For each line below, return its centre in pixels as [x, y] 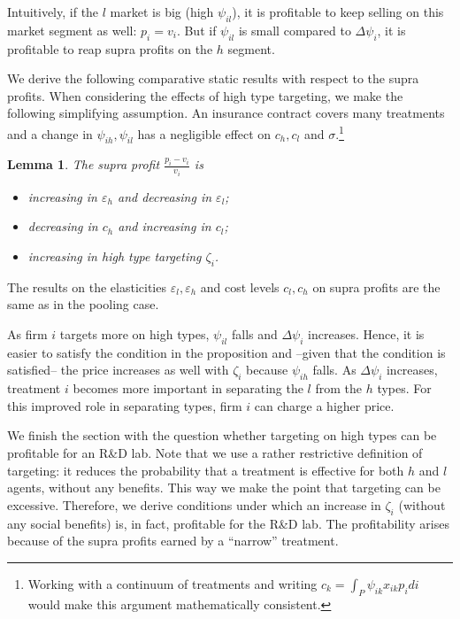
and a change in [50, 133]
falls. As [334, 370]
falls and [254, 334]
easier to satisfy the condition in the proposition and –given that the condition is [226, 352]
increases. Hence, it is [366, 334]
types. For [404, 388]
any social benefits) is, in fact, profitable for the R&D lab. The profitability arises [228, 523]
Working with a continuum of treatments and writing [172, 583]
